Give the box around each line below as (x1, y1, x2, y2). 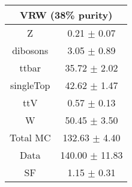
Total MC (10, 130, 51, 144)
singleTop (10, 78, 50, 92)
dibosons (12, 43, 49, 57)
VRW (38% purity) (20, 8, 113, 22)
